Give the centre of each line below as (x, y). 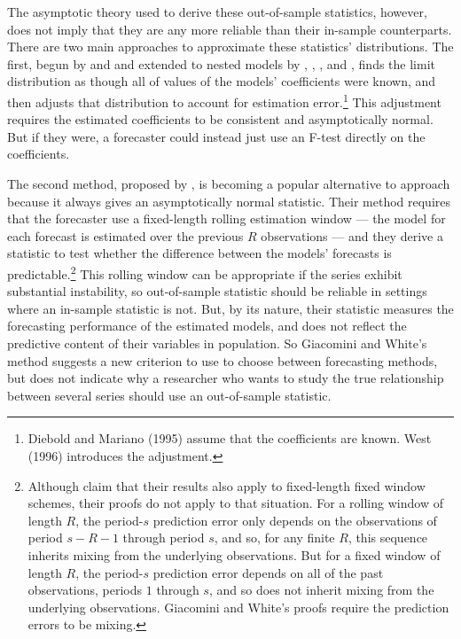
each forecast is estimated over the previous (125, 235)
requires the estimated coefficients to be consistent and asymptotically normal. (220, 119)
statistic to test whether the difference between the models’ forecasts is (199, 253)
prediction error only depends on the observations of (295, 520)
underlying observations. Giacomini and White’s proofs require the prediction (238, 607)
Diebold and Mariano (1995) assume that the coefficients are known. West (230, 438)
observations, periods (85, 590)
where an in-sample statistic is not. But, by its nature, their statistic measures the (230, 308)
